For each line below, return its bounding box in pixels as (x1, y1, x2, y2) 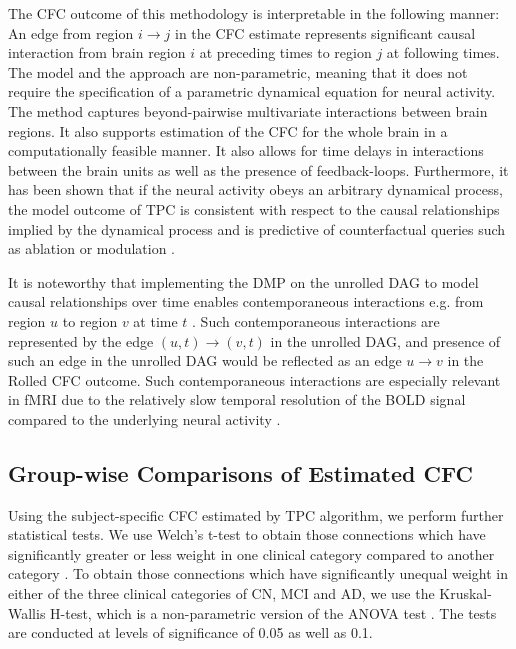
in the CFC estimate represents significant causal (174, 22, 476, 43)
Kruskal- (439, 583, 492, 604)
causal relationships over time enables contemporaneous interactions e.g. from (8, 291, 484, 312)
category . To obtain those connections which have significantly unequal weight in (8, 563, 508, 584)
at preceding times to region (199, 42, 372, 63)
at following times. (386, 42, 500, 63)
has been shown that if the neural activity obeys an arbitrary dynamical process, (8, 179, 503, 200)
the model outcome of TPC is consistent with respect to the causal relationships (8, 198, 500, 219)
